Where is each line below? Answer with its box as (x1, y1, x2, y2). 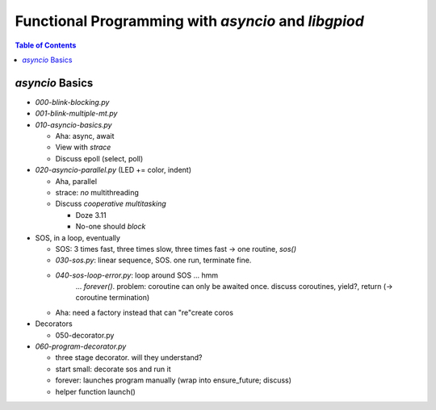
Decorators (35, 319, 73, 328)
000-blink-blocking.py (35, 97, 110, 107)
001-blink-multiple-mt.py (35, 109, 118, 119)
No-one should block (75, 222, 146, 232)
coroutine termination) (75, 293, 150, 303)
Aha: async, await (55, 132, 115, 141)
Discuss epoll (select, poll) (55, 153, 144, 163)
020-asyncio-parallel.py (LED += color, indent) (35, 165, 192, 175)
